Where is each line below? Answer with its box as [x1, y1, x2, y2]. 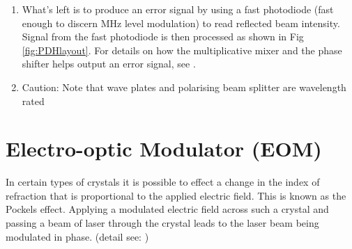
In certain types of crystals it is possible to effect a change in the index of [6, 175, 320, 189]
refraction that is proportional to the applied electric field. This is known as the [6, 188, 346, 202]
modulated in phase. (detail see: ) [6, 229, 149, 243]
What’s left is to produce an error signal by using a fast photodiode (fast [22, 2, 334, 16]
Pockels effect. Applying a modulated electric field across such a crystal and [6, 202, 329, 216]
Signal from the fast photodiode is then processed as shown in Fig [22, 29, 304, 44]
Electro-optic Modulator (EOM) [6, 134, 322, 163]
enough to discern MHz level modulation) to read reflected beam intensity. [22, 15, 340, 30]
